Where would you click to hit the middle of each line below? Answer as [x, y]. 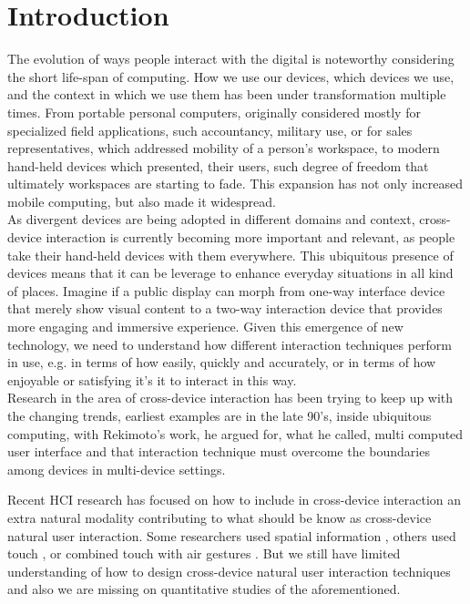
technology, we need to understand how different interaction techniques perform [230, 344]
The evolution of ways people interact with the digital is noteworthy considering [231, 59]
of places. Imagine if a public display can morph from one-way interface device [226, 290]
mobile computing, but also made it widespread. [142, 201]
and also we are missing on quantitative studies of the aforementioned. [204, 589]
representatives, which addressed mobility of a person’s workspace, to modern [224, 148]
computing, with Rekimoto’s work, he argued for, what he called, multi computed [235, 433]
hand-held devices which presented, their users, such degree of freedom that [218, 165]
